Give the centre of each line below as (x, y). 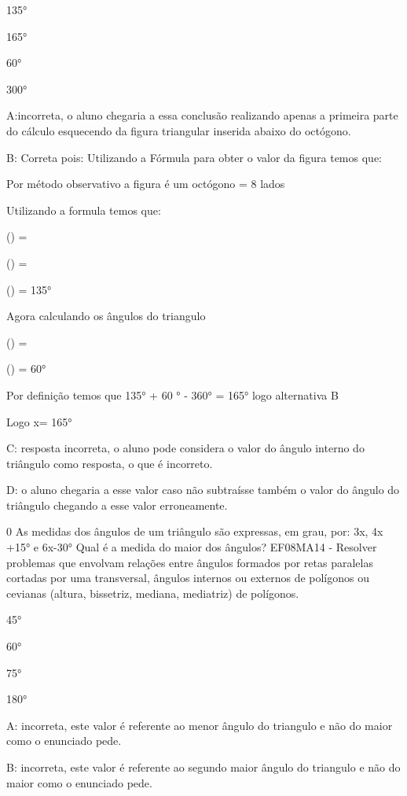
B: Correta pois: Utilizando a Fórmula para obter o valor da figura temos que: (194, 157)
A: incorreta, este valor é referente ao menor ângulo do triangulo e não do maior (200, 725)
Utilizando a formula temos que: (84, 210)
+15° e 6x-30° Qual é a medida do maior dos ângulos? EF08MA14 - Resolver (192, 547)
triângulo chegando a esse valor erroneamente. (117, 505)
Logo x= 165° (39, 421)
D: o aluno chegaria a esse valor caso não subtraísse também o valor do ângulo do (203, 490)
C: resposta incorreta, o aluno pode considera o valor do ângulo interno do (185, 448)
